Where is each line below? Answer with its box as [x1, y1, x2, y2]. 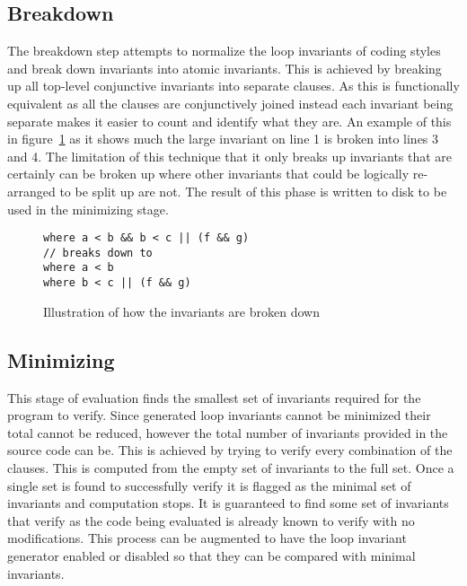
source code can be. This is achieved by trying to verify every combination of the [7, 441, 453, 459]
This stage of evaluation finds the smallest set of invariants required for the [7, 388, 421, 407]
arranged [7, 181, 56, 200]
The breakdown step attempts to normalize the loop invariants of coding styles [7, 41, 441, 60]
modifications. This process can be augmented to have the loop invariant [7, 529, 407, 547]
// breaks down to [43, 246, 153, 259]
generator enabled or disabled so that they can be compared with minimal [7, 546, 416, 564]
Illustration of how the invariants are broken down [43, 302, 320, 320]
